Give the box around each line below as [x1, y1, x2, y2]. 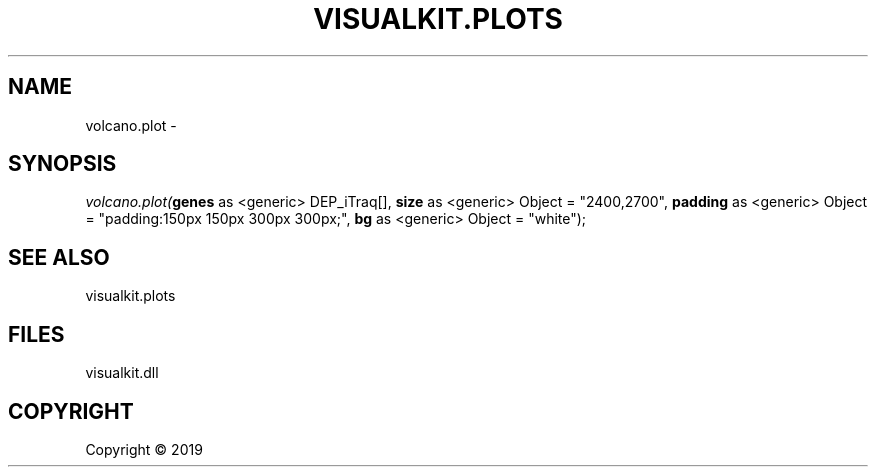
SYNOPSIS [8, 151, 117, 177]
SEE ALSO [8, 244, 110, 270]
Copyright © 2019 [85, 440, 203, 458]
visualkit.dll [85, 364, 159, 382]
